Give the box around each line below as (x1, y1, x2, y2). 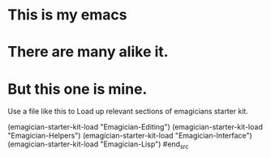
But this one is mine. (7, 79, 148, 98)
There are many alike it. (7, 43, 169, 62)
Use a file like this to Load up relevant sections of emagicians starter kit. (7, 107, 248, 117)
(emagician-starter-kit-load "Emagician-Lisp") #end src (7, 139, 189, 151)
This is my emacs (7, 6, 127, 24)
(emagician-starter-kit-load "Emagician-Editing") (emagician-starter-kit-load (7, 122, 263, 132)
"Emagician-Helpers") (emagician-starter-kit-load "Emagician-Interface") (7, 131, 252, 141)
